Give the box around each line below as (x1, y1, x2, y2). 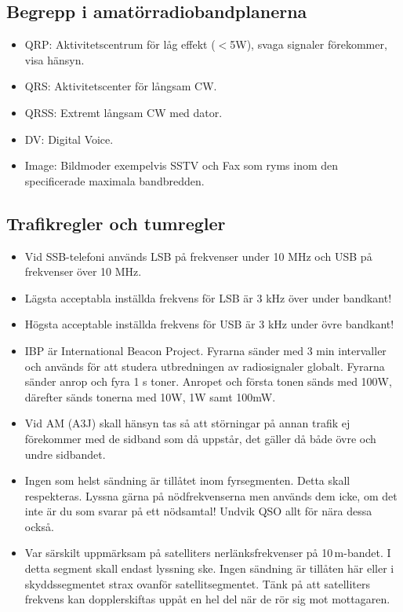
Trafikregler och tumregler (6, 211, 226, 235)
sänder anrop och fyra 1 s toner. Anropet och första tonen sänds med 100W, (24, 373, 392, 390)
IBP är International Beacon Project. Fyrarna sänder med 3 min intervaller (24, 342, 387, 358)
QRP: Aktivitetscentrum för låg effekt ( (24, 36, 216, 53)
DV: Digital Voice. (24, 130, 114, 147)
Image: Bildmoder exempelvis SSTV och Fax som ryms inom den (24, 157, 339, 174)
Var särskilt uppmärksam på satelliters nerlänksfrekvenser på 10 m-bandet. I (24, 544, 391, 561)
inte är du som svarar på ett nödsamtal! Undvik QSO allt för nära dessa (24, 503, 372, 519)
